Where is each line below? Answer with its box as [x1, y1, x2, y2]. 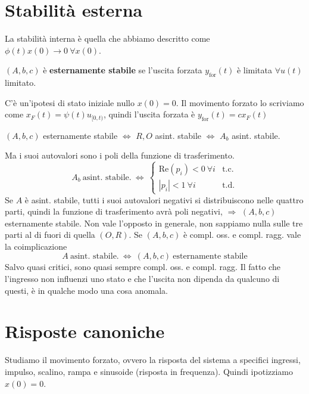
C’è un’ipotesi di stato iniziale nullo [5, 96, 135, 108]
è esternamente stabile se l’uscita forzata [43, 64, 202, 76]
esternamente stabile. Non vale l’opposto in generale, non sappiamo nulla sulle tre [5, 216, 303, 229]
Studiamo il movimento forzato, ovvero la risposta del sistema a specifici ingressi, [5, 353, 301, 366]
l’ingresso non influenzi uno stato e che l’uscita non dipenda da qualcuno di [5, 272, 280, 285]
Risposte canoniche [5, 319, 165, 343]
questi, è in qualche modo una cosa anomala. [5, 284, 168, 296]
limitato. [5, 76, 36, 89]
